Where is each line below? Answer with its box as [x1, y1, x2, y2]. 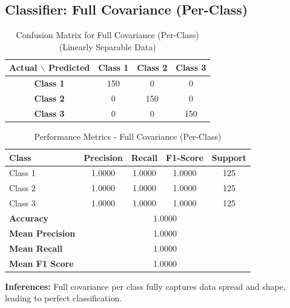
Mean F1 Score [9, 257, 74, 269]
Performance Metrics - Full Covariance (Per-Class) [34, 130, 222, 143]
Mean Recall [9, 241, 63, 254]
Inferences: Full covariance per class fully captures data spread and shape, [5, 280, 286, 292]
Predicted [48, 61, 90, 74]
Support [211, 151, 247, 163]
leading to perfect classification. [5, 292, 122, 304]
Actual [9, 61, 38, 74]
